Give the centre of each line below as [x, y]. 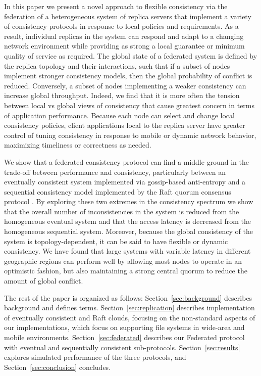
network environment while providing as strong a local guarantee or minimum [124, 46]
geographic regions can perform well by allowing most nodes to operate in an [123, 261]
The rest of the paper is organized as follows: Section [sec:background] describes [128, 297]
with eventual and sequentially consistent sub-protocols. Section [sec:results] [122, 347]
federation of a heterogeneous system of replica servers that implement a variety [128, 16]
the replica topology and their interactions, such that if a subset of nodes [117, 65]
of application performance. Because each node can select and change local [119, 115]
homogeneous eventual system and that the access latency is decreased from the [127, 221]
